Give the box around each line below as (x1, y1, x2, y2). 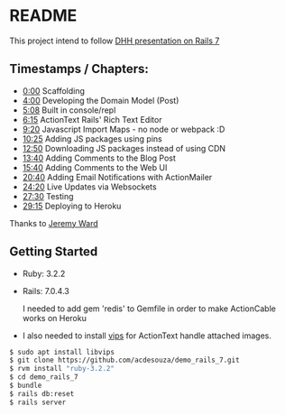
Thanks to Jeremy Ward (9, 217, 99, 228)
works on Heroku (22, 312, 87, 323)
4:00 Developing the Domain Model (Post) (22, 95, 179, 106)
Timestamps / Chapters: (9, 61, 149, 77)
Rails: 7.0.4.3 (22, 285, 69, 296)
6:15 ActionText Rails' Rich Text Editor (22, 114, 162, 124)
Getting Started (9, 244, 98, 260)
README (9, 5, 78, 26)
